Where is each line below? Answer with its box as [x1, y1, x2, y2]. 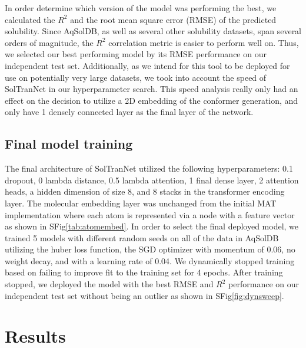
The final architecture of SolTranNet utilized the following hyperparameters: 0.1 [5, 162, 293, 175]
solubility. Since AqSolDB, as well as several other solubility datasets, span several [5, 25, 302, 37]
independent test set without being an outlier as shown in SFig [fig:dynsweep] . [5, 289, 284, 301]
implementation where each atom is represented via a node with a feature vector [5, 208, 295, 221]
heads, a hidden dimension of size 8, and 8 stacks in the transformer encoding [5, 185, 285, 198]
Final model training [5, 134, 133, 153]
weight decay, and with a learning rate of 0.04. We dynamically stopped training [5, 254, 295, 267]
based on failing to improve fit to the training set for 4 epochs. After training [5, 266, 283, 278]
